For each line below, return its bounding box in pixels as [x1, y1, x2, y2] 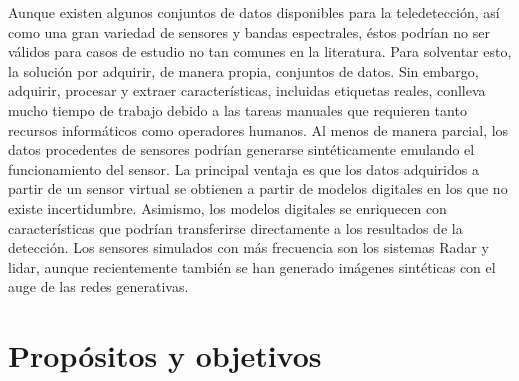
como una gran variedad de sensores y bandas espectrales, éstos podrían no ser [8, 21, 490, 42]
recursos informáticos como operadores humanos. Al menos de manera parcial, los [8, 119, 509, 140]
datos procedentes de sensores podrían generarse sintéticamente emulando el [8, 139, 475, 160]
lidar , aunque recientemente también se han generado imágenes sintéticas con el [8, 256, 496, 277]
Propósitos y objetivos [8, 335, 322, 376]
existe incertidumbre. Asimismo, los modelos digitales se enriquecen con [8, 197, 447, 218]
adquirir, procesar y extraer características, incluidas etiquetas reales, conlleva [8, 80, 486, 101]
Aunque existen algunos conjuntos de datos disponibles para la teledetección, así [8, 2, 500, 22]
